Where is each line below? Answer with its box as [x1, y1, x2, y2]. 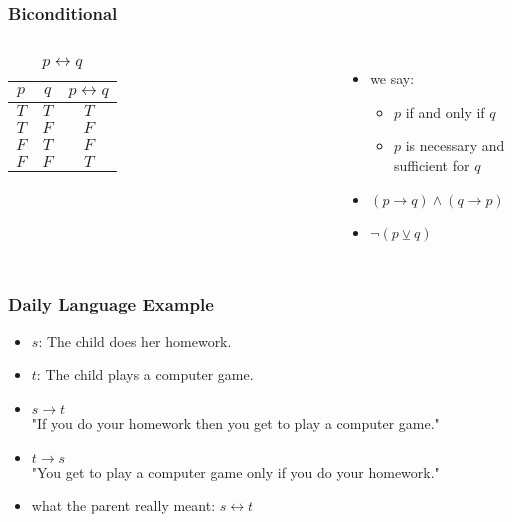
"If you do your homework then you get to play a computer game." [31, 413, 440, 433]
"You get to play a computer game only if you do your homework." [31, 461, 440, 482]
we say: [370, 68, 415, 89]
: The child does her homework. [38, 330, 232, 351]
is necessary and [405, 135, 505, 156]
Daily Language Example [8, 291, 214, 316]
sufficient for [393, 155, 470, 175]
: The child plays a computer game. [36, 364, 254, 385]
